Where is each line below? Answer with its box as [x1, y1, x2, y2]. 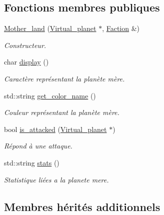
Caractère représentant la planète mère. [4, 73, 125, 83]
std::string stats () [4, 157, 59, 167]
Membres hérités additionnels [4, 198, 160, 214]
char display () [4, 56, 49, 67]
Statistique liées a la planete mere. [4, 174, 109, 184]
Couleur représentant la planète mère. [4, 107, 119, 117]
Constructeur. [4, 39, 46, 50]
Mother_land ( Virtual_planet [4, 23, 96, 33]
